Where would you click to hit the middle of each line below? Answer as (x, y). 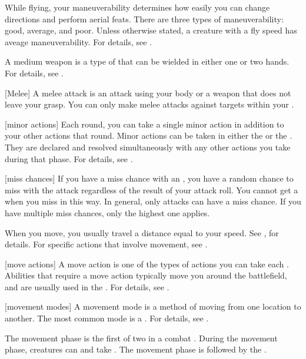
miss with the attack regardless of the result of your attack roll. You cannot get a (152, 189)
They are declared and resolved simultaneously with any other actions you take (148, 147)
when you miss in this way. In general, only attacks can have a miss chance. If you (153, 201)
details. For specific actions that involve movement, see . (106, 244)
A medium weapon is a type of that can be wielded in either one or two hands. (147, 61)
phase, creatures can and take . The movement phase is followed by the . (136, 349)
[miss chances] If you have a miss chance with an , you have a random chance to (149, 178)
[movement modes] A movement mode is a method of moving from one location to (153, 306)
